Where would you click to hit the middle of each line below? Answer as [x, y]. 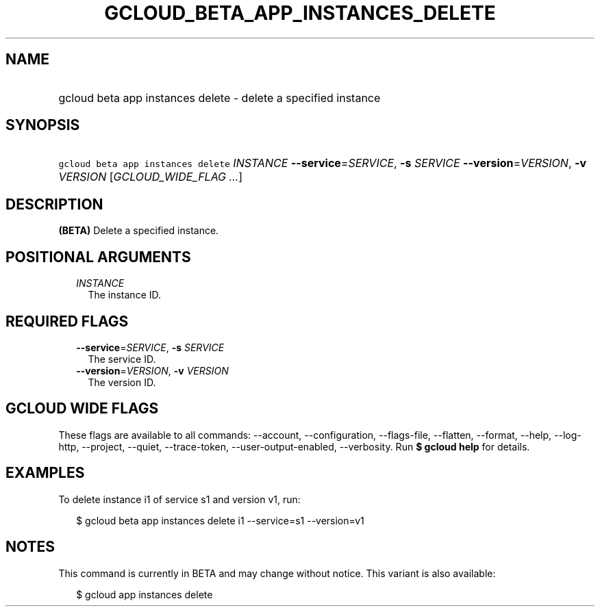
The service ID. [122, 359]
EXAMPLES [45, 473]
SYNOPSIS [43, 125]
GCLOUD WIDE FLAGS [82, 409]
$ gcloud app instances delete [145, 594]
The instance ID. [125, 295]
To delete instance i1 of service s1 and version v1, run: [179, 499]
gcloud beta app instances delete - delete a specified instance [220, 98]
